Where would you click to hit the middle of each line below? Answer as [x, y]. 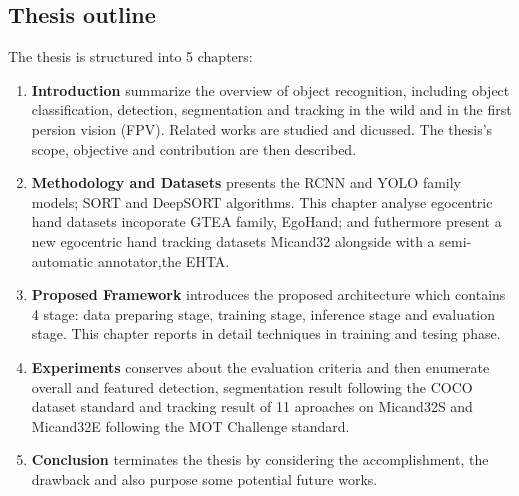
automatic [62, 260]
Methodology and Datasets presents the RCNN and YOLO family [246, 182]
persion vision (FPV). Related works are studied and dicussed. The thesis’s [262, 128]
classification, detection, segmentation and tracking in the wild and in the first [271, 109]
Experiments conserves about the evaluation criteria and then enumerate [260, 366]
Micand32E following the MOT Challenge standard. [190, 425]
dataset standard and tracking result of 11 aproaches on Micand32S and [252, 406]
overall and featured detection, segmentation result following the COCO [252, 386]
